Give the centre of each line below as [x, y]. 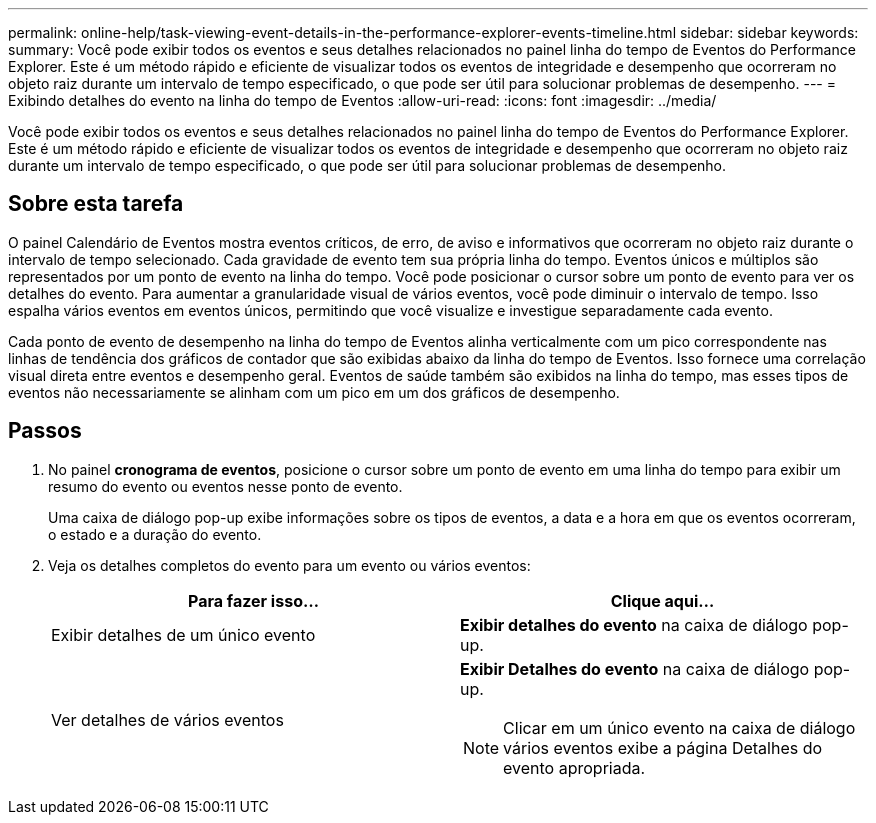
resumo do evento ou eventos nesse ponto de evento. [225, 486]
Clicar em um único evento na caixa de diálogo [679, 727]
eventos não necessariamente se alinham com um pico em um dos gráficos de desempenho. [314, 392]
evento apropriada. [574, 767]
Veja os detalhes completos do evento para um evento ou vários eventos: [289, 565]
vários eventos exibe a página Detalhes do [663, 747]
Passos [45, 431]
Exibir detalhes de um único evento [183, 634]
